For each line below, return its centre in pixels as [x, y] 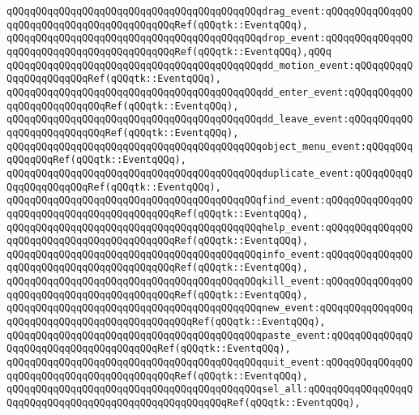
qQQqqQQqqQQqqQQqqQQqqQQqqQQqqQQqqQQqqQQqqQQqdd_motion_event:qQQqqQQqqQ [210, 65]
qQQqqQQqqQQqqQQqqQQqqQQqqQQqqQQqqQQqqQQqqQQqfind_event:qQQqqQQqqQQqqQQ [210, 201]
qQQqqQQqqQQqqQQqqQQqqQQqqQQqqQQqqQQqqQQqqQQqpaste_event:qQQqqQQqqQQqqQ [210, 335]
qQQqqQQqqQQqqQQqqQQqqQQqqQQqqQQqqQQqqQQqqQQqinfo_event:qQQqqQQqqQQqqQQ [210, 254]
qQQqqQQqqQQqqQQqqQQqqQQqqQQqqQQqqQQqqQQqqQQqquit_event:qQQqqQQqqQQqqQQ [210, 363]
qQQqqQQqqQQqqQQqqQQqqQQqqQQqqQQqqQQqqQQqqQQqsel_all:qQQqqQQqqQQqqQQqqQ [210, 389]
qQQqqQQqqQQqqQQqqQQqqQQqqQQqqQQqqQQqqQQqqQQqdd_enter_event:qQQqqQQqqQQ [210, 92]
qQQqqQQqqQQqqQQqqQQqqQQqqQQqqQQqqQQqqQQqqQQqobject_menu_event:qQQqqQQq [210, 146]
